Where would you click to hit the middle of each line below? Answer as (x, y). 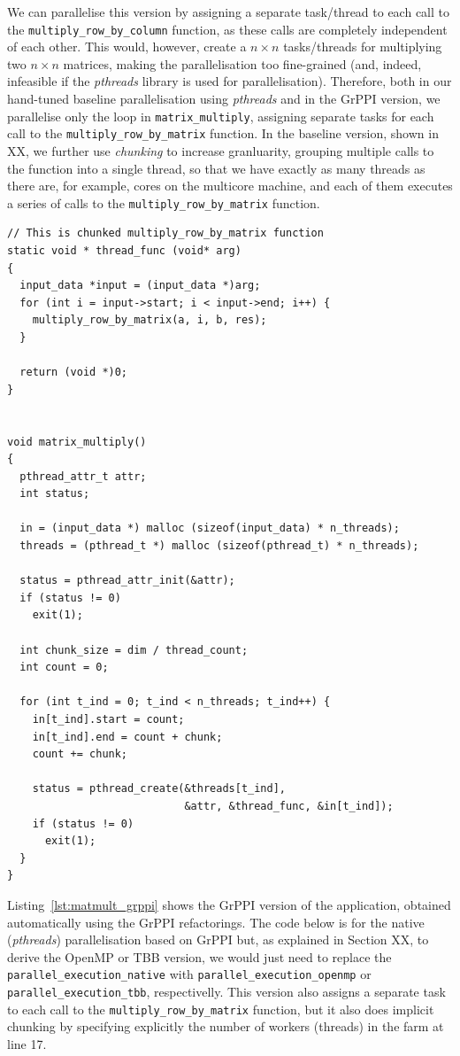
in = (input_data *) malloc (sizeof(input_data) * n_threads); (210, 528)
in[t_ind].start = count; (108, 719)
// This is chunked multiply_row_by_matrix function (165, 233)
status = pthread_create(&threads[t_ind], (159, 789)
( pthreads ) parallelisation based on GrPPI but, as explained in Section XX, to (218, 940)
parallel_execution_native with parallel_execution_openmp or (189, 974)
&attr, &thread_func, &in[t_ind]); (289, 806)
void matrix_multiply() (77, 442)
